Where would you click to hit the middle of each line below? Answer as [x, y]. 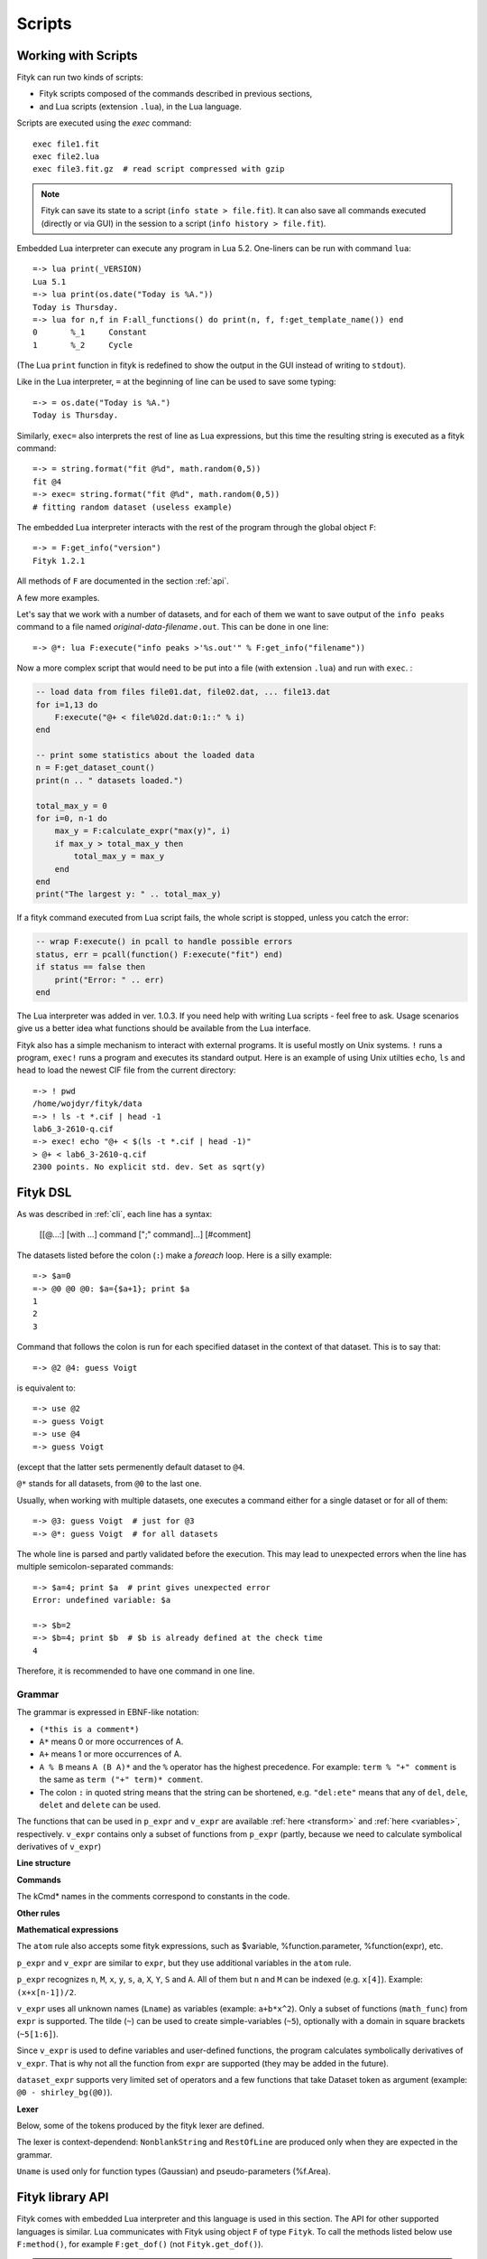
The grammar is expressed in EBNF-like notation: [108, 1712]
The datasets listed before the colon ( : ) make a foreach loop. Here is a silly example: [175, 1255]
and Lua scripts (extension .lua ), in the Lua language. [141, 106]
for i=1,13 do [67, 704]
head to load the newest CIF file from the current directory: [126, 1070]
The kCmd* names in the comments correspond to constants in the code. [153, 1897]
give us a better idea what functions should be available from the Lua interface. [164, 1028]
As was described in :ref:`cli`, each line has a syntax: [115, 1214]
